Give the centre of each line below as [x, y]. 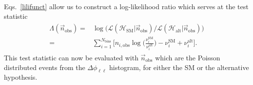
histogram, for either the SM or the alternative [179, 67]
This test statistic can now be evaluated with [71, 58]
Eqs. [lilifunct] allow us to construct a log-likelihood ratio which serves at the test [126, 6]
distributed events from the [45, 67]
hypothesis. [21, 77]
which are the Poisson [188, 58]
